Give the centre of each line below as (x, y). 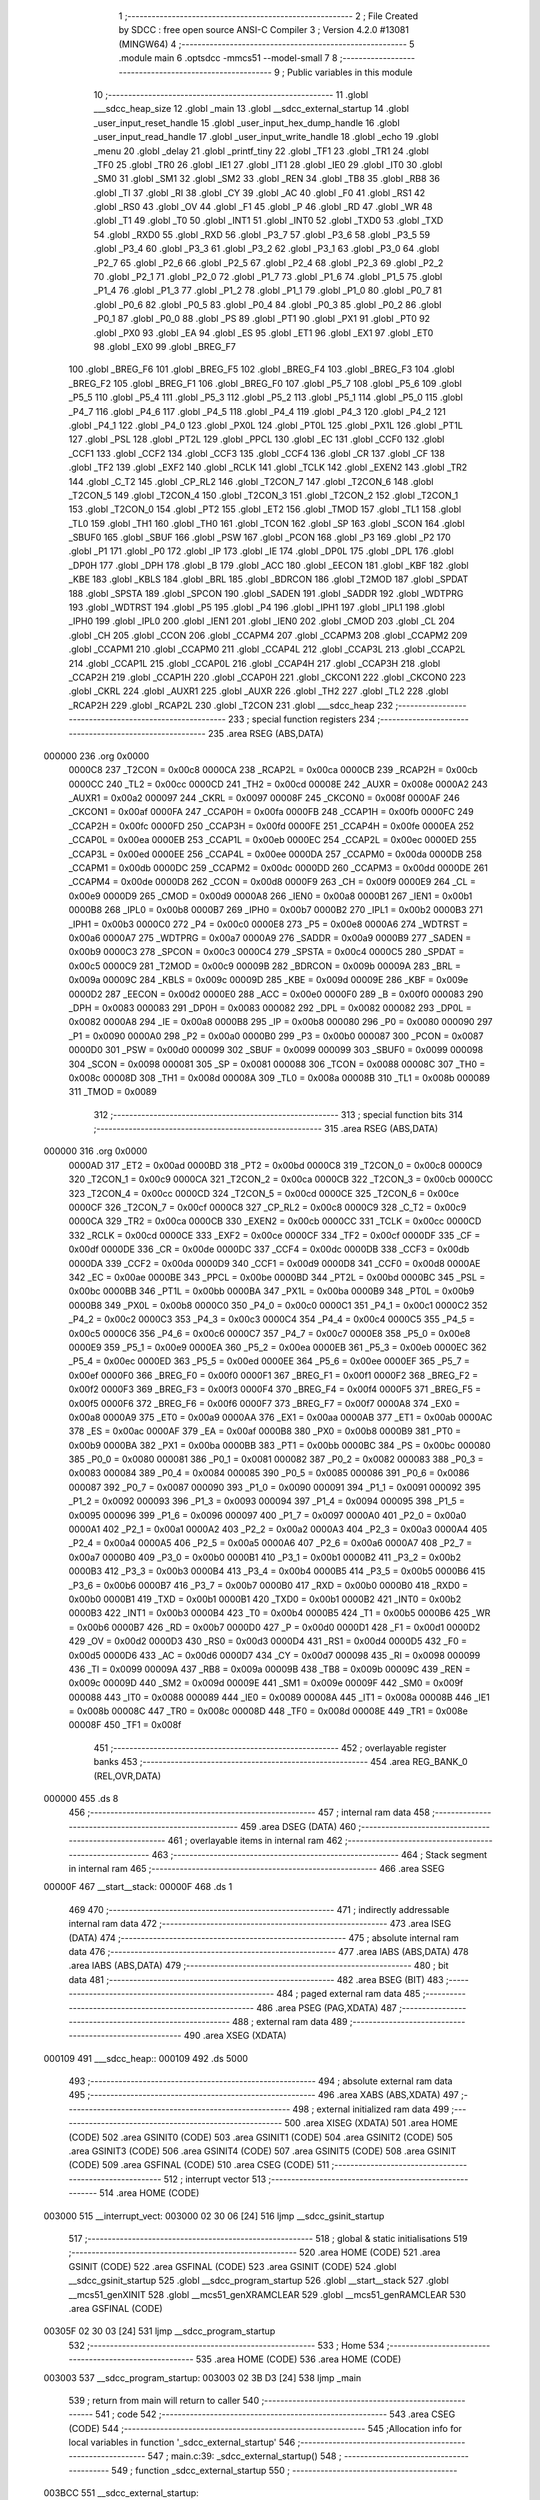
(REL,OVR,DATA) (127, 1776)
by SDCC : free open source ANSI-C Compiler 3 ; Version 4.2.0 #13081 (264, 30)
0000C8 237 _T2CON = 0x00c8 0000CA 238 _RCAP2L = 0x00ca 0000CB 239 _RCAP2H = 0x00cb (273, 770)
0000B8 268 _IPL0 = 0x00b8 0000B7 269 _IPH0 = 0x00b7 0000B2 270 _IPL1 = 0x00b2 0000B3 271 (276, 910)
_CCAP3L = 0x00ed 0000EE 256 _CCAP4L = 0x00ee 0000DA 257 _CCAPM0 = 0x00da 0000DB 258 (275, 854)
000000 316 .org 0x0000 (95, 1151)
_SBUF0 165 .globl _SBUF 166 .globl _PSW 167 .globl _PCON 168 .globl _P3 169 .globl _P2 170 (260, 537)
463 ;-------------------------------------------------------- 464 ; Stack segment (319, 1854)
